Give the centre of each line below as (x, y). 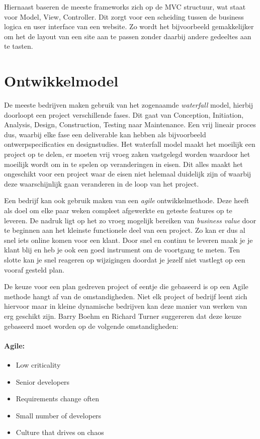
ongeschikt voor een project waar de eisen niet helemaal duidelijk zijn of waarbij (128, 174)
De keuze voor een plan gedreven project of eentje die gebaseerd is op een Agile (126, 286)
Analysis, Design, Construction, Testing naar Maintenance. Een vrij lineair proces (130, 124)
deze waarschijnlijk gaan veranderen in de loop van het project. (102, 183)
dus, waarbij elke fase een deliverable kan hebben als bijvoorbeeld (105, 134)
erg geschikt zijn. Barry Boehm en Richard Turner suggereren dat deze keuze (123, 316)
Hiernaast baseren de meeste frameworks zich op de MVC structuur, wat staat (125, 7)
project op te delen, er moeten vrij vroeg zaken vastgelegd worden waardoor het (127, 154)
